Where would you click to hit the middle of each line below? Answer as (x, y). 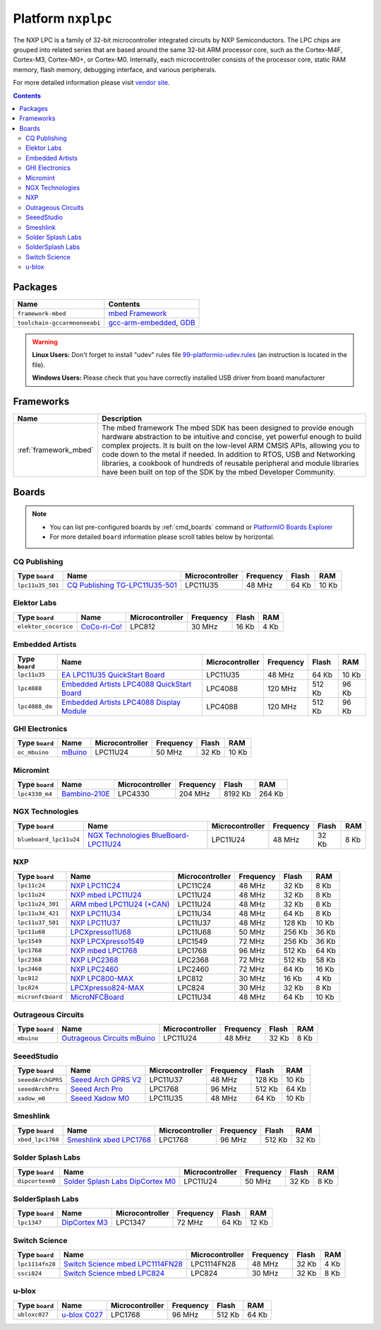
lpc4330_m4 (35, 794)
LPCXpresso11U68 (101, 932)
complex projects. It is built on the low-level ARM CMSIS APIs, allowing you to (230, 445)
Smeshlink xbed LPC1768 (109, 1140)
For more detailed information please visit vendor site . (91, 83)
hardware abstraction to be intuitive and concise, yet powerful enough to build (231, 437)
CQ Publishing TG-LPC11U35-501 (122, 585)
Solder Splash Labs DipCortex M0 (120, 1181)
